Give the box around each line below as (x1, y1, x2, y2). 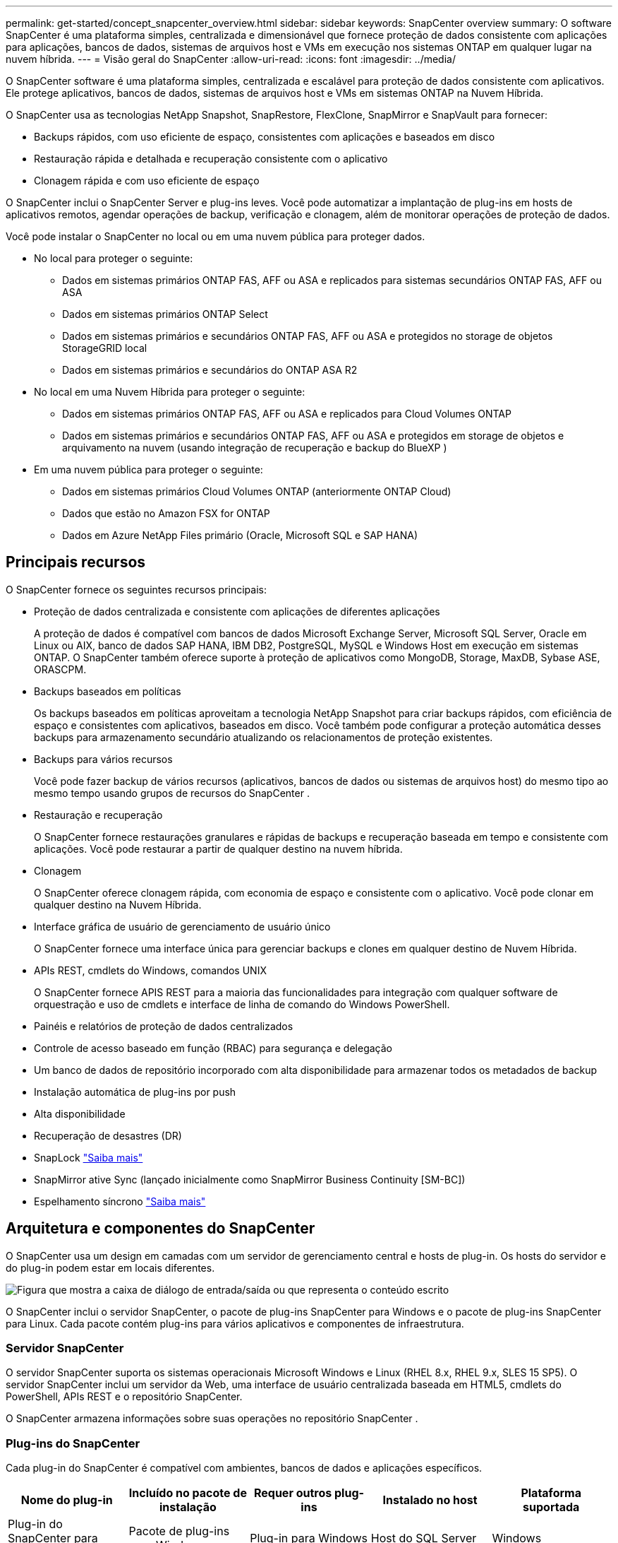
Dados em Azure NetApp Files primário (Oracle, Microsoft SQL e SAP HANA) (62, 529, 418, 541)
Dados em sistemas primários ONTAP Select (62, 308, 268, 320)
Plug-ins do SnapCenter (6, 1436, 140, 1450)
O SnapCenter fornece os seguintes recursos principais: (6, 583, 267, 596)
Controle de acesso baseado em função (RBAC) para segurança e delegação (34, 1041, 392, 1054)
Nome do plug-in (20, 1493, 113, 1508)
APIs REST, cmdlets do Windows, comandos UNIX (34, 964, 267, 976)
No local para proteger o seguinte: (34, 252, 193, 264)
